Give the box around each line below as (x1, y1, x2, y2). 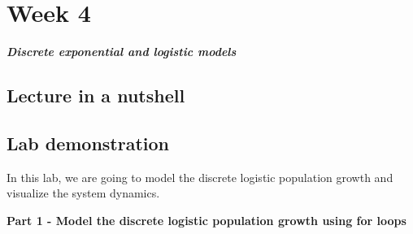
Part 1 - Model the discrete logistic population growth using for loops (7, 211, 406, 228)
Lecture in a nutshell (7, 83, 185, 108)
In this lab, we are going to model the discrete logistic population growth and (7, 168, 393, 185)
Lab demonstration (7, 130, 170, 155)
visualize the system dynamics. (7, 184, 160, 201)
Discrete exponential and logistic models (7, 43, 237, 60)
